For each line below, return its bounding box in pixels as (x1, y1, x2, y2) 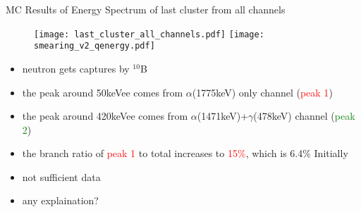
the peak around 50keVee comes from (22, 85, 183, 99)
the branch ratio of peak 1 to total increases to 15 (22, 146, 238, 161)
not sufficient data (22, 169, 101, 184)
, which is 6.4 (245, 146, 303, 161)
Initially (314, 146, 348, 161)
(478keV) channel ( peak (253, 108, 355, 123)
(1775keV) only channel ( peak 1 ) (192, 85, 333, 99)
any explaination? (22, 193, 99, 208)
